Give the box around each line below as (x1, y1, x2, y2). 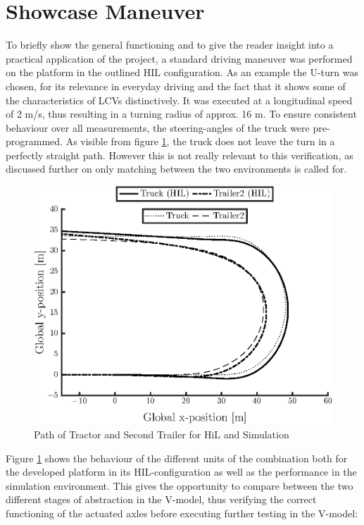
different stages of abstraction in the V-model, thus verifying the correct (6, 492, 317, 507)
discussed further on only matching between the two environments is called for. (6, 161, 347, 176)
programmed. (6, 134, 63, 149)
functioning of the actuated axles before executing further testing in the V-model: (6, 506, 358, 521)
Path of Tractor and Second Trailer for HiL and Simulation (34, 427, 289, 442)
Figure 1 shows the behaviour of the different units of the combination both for (6, 450, 348, 465)
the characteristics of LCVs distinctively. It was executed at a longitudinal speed (6, 92, 353, 107)
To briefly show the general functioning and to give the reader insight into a (6, 37, 334, 52)
